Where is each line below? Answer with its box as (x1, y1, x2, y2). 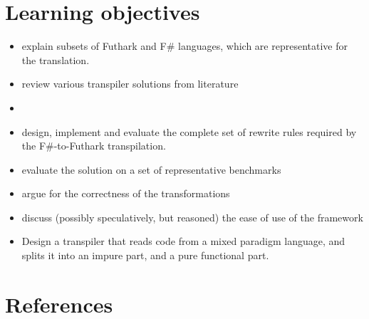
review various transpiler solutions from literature (21, 76, 239, 91)
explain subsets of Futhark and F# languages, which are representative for (21, 38, 348, 53)
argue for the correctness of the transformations (21, 186, 230, 201)
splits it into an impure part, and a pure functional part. (21, 248, 269, 263)
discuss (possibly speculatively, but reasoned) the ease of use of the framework (21, 209, 363, 224)
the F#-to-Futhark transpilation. (21, 138, 166, 153)
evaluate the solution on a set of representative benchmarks (21, 162, 281, 177)
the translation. (21, 52, 90, 67)
